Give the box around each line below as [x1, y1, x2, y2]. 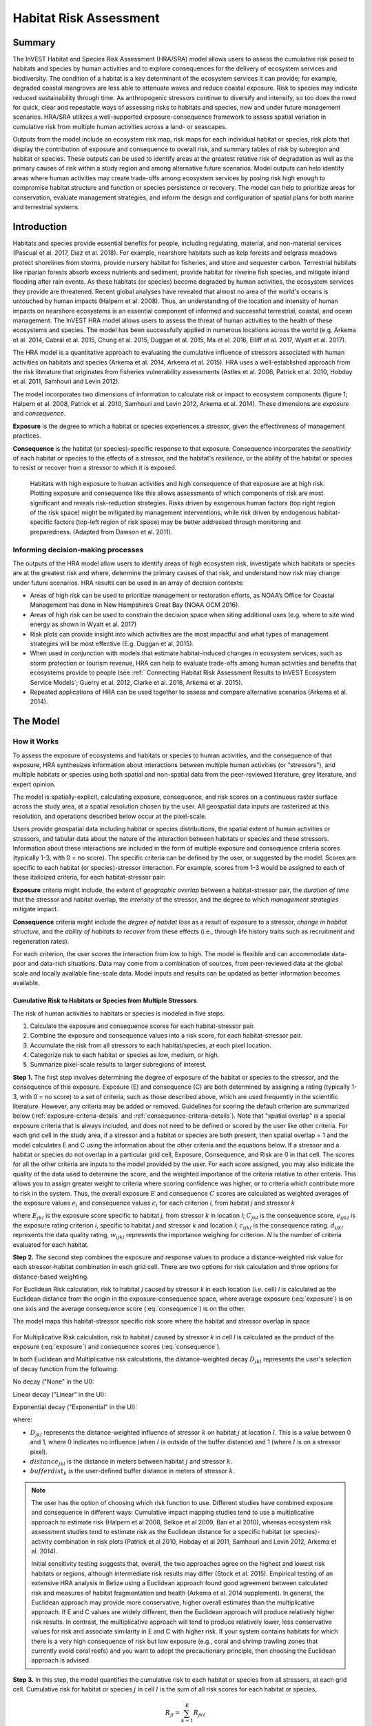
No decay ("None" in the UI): [12, 1377, 94, 1386]
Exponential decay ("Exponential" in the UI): [12, 1402, 138, 1411]
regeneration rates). [12, 937, 70, 945]
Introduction [12, 221, 68, 233]
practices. [12, 431, 41, 440]
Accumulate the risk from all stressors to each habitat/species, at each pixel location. [30, 1041, 271, 1049]
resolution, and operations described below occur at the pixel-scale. [12, 812, 207, 820]
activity [31, 1537, 52, 1546]
